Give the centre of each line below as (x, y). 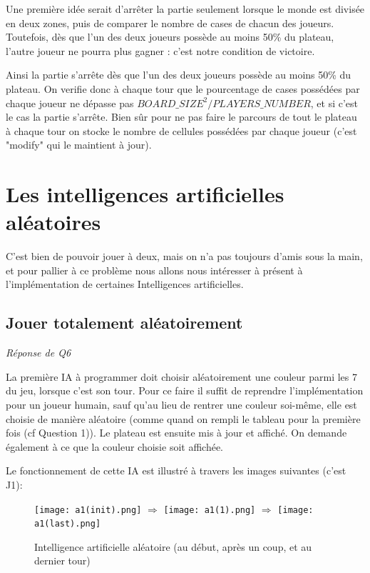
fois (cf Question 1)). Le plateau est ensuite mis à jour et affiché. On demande (176, 433)
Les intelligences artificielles (145, 194)
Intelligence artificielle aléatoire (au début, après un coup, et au (173, 546)
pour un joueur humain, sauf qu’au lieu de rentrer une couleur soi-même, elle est (181, 405)
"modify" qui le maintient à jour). (79, 145)
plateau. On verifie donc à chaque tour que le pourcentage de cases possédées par (183, 88)
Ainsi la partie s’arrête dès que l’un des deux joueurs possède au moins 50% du (179, 75)
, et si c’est (334, 103)
